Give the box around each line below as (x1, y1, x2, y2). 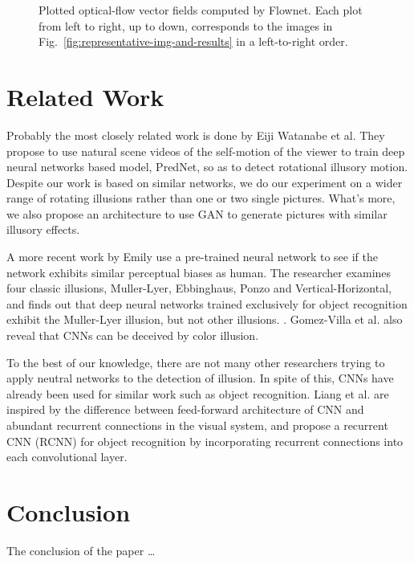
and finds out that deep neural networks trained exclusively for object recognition (6, 295, 408, 312)
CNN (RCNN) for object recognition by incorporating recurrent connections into (6, 432, 404, 449)
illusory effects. (6, 221, 80, 238)
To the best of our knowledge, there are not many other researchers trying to (6, 354, 385, 370)
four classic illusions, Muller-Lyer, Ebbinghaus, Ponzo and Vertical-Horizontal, (6, 280, 392, 296)
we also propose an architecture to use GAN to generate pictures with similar (6, 205, 388, 222)
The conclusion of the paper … (6, 542, 156, 558)
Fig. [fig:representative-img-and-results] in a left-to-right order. (39, 33, 348, 50)
